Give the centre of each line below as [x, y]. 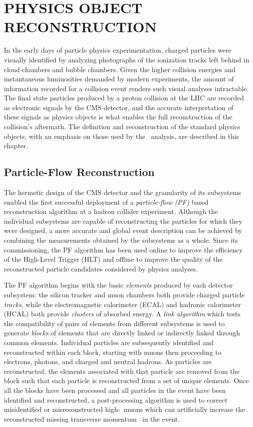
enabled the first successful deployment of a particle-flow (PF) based [106, 202]
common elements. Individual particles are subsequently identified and [109, 342]
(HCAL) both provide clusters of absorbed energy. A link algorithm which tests [122, 314]
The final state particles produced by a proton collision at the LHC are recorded [124, 98]
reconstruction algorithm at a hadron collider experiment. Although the [111, 211]
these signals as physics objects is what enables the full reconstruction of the [118, 117]
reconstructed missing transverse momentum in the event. [92, 418]
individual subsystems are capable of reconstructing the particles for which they [123, 221]
